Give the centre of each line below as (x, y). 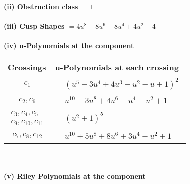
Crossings (27, 67)
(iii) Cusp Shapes (34, 26)
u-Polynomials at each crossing (117, 67)
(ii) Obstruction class (41, 6)
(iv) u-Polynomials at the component (69, 46)
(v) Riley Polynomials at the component (75, 176)
